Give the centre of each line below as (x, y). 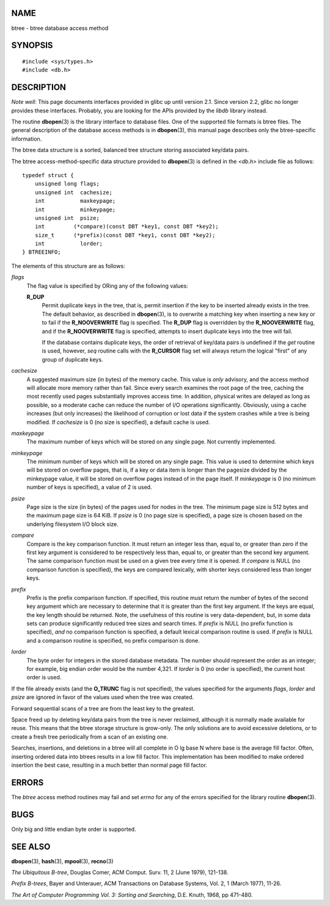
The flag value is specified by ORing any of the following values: (108, 286)
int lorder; (69, 244)
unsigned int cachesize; (74, 192)
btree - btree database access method (60, 28)
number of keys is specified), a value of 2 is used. (89, 487)
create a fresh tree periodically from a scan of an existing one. (90, 737)
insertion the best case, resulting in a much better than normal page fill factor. (109, 765)
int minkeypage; (75, 210)
